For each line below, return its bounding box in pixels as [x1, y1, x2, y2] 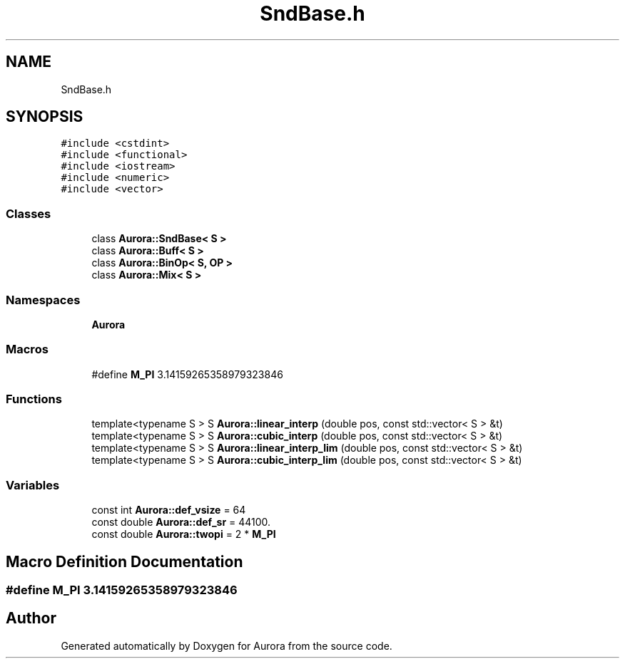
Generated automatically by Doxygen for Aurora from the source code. [61, 639, 392, 652]
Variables [6, 477, 60, 492]
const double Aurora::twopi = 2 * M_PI [91, 528, 276, 541]
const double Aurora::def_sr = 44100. [91, 516, 271, 529]
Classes [6, 206, 51, 221]
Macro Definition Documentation [6, 552, 243, 571]
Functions [6, 392, 62, 407]
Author [6, 609, 56, 628]
